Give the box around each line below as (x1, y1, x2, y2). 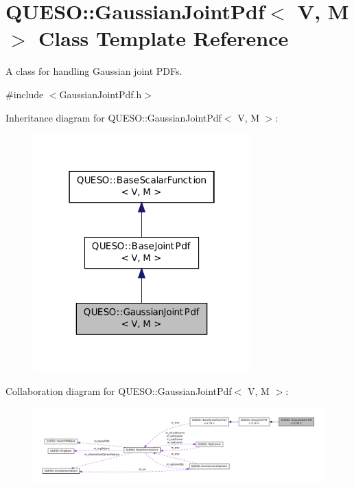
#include (5, 87, 44, 101)
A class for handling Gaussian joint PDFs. (5, 64, 182, 78)
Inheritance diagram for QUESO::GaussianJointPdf (5, 110, 222, 124)
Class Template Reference (38, 24, 289, 52)
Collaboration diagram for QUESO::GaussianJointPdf (5, 384, 232, 398)
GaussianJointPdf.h (59, 87, 142, 101)
